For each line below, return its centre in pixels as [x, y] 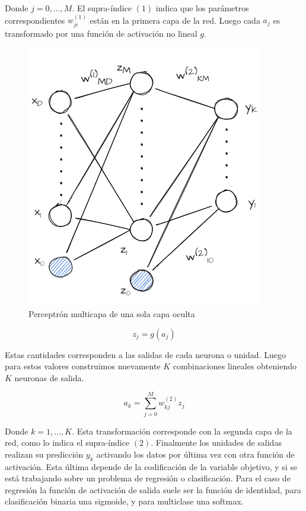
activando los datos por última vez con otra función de [195, 454]
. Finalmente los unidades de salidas [216, 443]
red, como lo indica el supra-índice [67, 443]
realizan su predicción [44, 454]
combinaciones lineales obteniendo [235, 366]
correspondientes [35, 20]
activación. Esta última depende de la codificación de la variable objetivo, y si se [151, 466]
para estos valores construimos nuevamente [83, 366]
